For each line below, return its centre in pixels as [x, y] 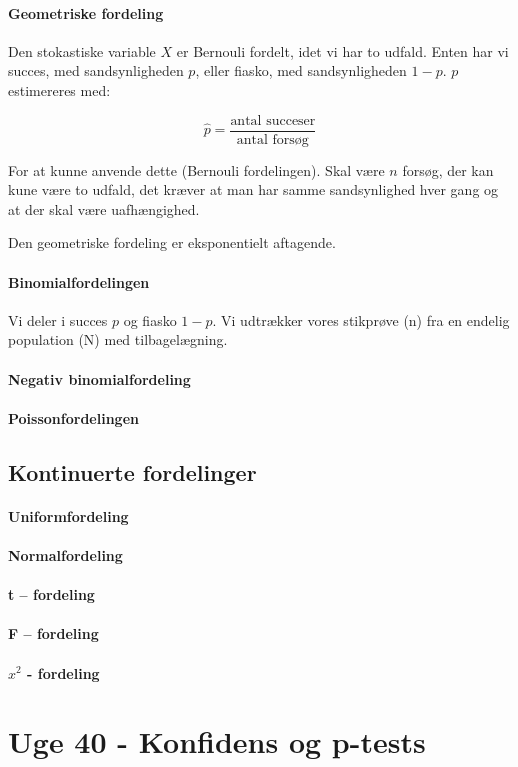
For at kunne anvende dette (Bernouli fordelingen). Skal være [196, 169]
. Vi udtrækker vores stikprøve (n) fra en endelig [361, 319]
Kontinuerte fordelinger [132, 471]
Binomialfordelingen [79, 281]
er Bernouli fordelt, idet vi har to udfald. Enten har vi [342, 50]
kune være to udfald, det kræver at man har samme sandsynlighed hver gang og [253, 189]
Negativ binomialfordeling [99, 378]
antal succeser [273, 120]
